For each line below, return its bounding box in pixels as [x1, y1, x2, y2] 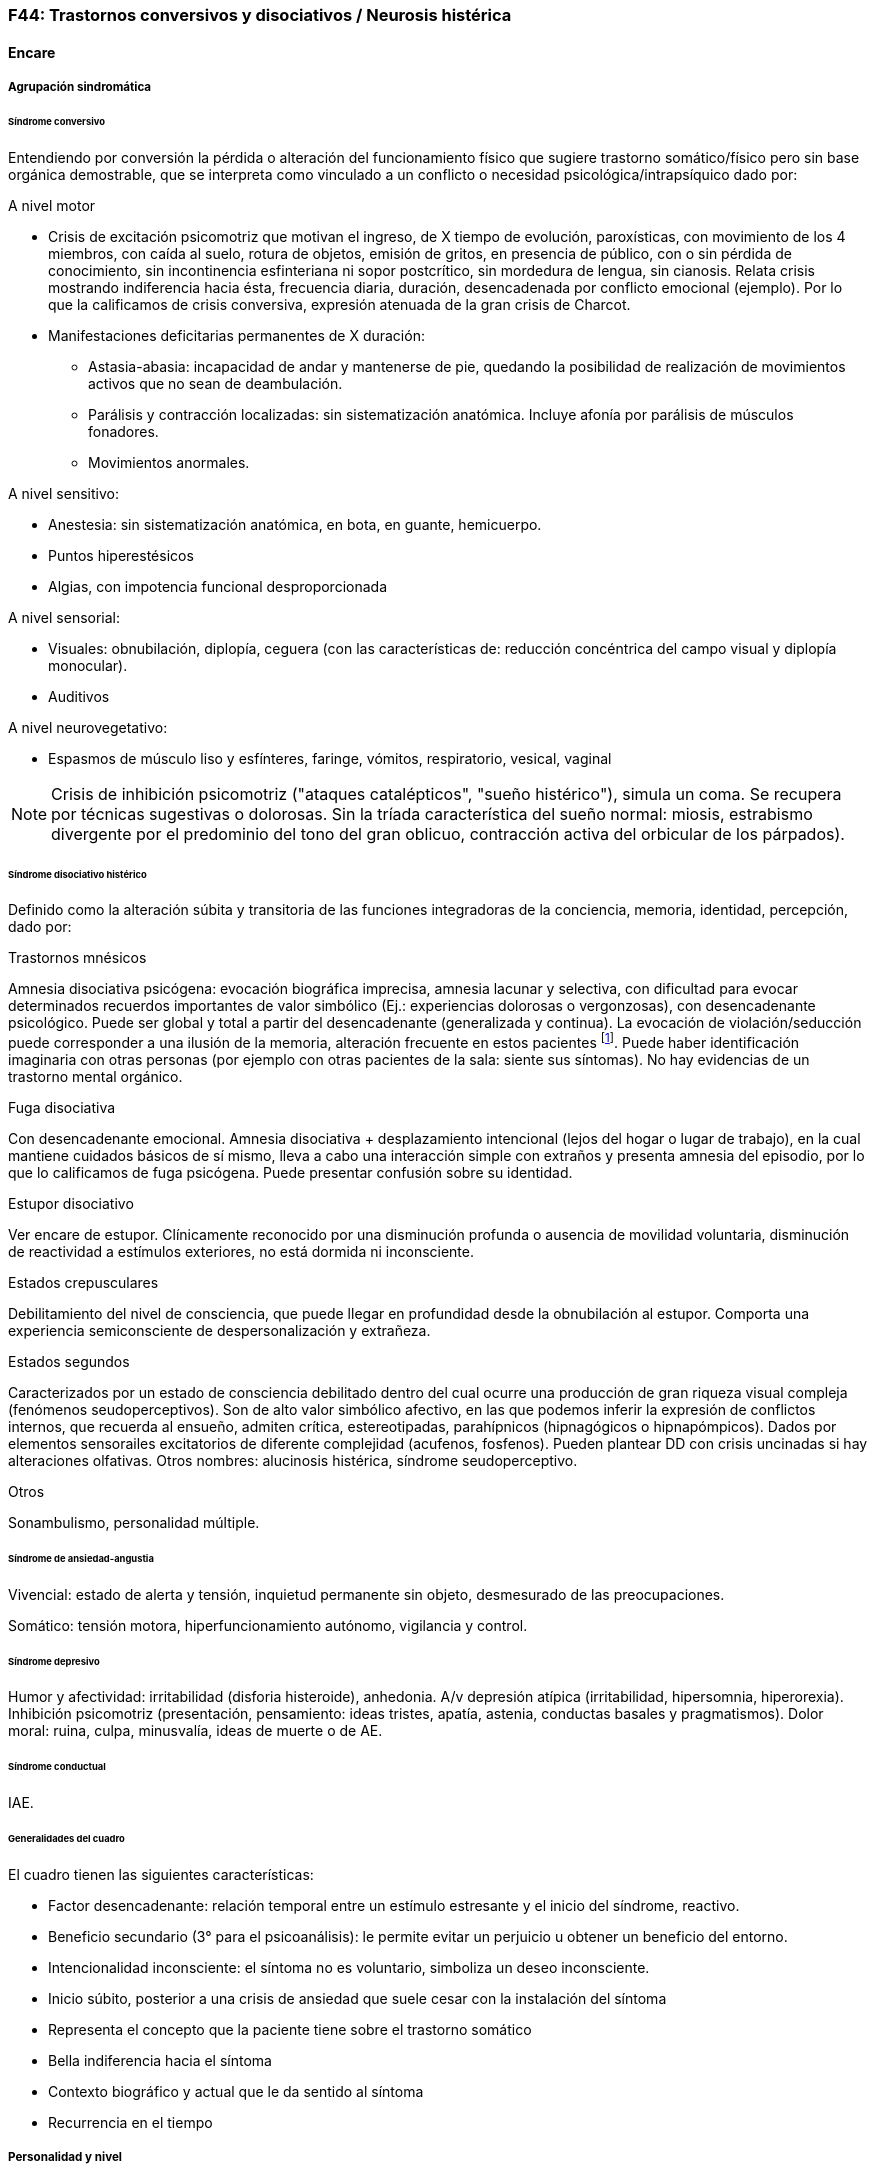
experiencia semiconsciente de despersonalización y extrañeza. [8, 1322, 431, 1340]
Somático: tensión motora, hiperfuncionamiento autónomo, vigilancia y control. [8, 1616, 528, 1634]
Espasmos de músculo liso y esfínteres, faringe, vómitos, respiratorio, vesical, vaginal [48, 749, 612, 767]
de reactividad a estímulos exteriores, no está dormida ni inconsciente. [8, 1243, 474, 1261]
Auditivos [48, 687, 110, 705]
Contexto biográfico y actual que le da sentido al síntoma [48, 2082, 424, 2100]
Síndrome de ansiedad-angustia [8, 1552, 154, 1564]
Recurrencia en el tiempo [48, 2113, 213, 2131]
